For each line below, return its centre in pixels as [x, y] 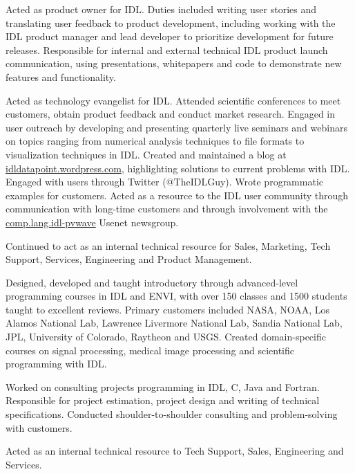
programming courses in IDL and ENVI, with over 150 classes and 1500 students [176, 296]
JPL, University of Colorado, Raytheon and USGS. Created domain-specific [166, 337]
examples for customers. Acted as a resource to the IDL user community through [177, 195]
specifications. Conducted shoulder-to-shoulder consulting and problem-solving [172, 414]
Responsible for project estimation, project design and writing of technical [163, 400]
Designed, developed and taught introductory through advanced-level [152, 282]
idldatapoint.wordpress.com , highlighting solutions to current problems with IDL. [178, 168]
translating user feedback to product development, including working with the [171, 22]
